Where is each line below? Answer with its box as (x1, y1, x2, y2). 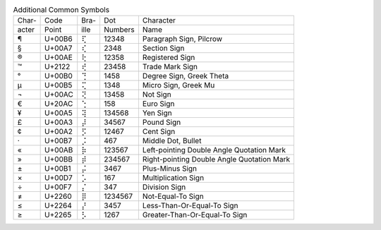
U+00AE (44, 53, 73, 63)
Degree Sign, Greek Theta (142, 71, 229, 81)
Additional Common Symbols (13, 5, 109, 15)
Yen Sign (142, 108, 172, 118)
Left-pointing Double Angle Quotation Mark (142, 145, 286, 155)
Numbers (103, 25, 135, 35)
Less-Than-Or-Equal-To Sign (142, 201, 238, 211)
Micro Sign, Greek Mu (142, 80, 215, 90)
